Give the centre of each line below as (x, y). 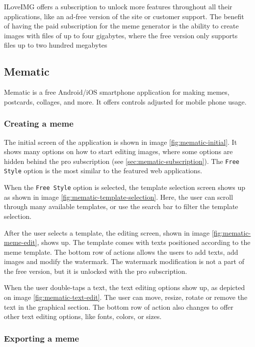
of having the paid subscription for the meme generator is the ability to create (121, 26)
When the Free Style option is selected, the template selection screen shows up (125, 187)
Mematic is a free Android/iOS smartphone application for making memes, (117, 92)
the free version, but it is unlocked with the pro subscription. (96, 271)
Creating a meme (39, 123)
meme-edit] (21, 242)
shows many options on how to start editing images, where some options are (118, 151)
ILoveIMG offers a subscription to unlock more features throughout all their (118, 6)
